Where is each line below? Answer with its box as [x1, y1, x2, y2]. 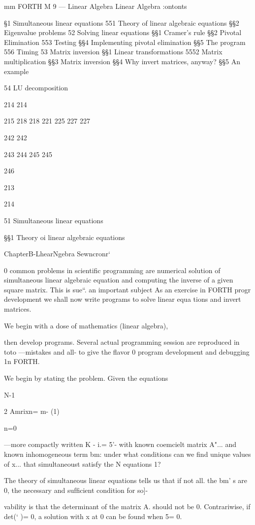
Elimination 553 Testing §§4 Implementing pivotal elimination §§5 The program [4, 37, 246, 47]
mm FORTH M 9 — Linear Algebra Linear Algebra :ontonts [4, 1, 187, 11]
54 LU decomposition [4, 82, 68, 93]
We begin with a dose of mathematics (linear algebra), [4, 320, 168, 330]
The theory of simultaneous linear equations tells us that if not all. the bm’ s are [4, 475, 248, 485]
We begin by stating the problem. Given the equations [4, 373, 168, 383]
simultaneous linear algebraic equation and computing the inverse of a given [4, 275, 233, 285]
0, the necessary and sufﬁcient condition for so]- [4, 485, 148, 495]
